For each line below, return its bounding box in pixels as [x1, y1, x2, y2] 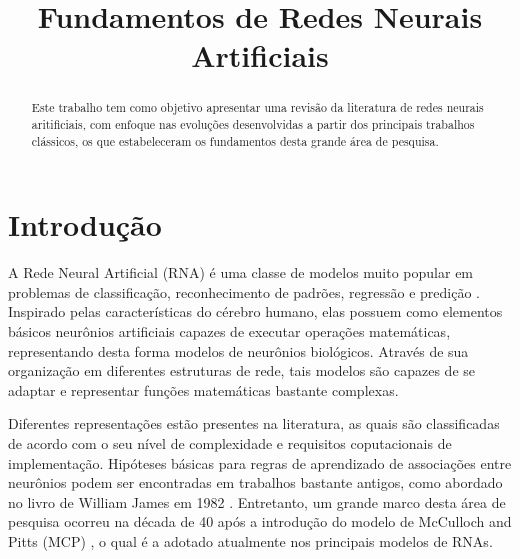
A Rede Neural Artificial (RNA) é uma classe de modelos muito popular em [8, 262, 474, 283]
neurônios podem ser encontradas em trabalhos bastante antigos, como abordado [8, 472, 503, 493]
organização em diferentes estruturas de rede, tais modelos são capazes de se [8, 360, 475, 381]
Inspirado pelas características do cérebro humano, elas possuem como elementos [8, 301, 503, 322]
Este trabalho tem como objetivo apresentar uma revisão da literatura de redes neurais [31, 99, 484, 116]
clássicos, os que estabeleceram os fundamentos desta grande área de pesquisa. [31, 132, 439, 149]
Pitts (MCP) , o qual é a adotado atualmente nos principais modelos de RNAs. [8, 530, 493, 551]
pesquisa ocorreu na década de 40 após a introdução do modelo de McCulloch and [8, 511, 512, 532]
